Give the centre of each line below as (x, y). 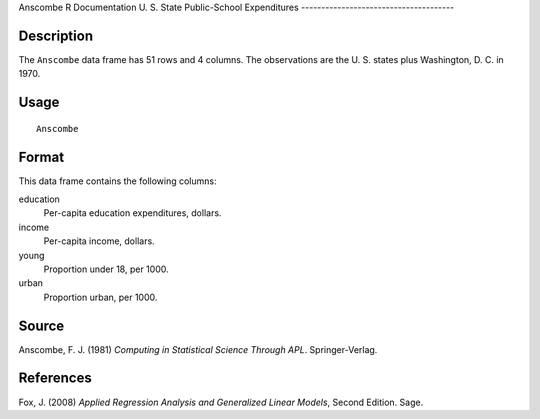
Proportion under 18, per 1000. (106, 269)
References (55, 378)
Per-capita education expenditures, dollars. (132, 213)
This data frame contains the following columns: (117, 181)
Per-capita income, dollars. (99, 241)
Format (41, 156)
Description (56, 35)
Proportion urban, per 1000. (100, 297)
